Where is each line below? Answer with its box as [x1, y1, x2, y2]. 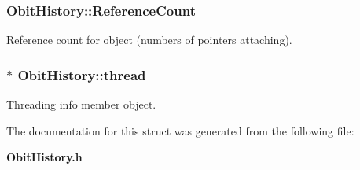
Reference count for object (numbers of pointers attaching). [6, 31, 292, 48]
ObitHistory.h [6, 149, 83, 165]
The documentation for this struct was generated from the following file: [6, 122, 354, 139]
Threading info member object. [6, 96, 156, 113]
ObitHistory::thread [17, 65, 146, 84]
